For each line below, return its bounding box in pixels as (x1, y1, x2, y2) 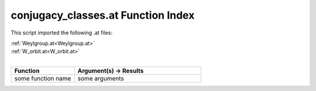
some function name (14, 75, 71, 83)
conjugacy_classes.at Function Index (11, 9, 195, 22)
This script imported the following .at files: (11, 29, 113, 36)
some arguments (77, 75, 124, 83)
